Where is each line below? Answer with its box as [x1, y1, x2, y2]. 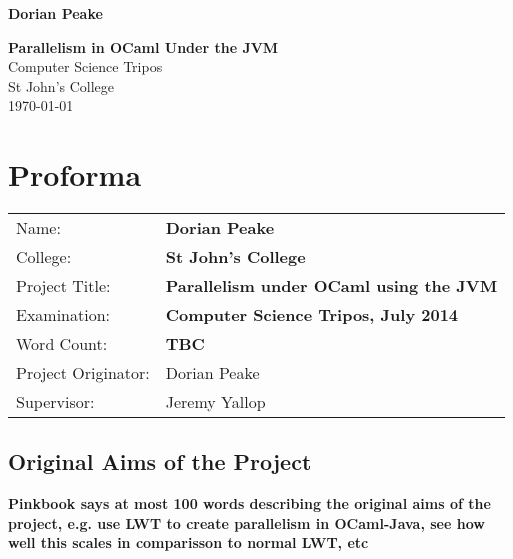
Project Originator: [16, 361, 150, 385]
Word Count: [16, 332, 108, 356]
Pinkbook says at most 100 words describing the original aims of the [8, 493, 491, 514]
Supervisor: [16, 390, 95, 414]
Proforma [8, 154, 142, 195]
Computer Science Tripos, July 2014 [165, 303, 459, 327]
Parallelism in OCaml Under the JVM [8, 36, 279, 57]
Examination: [16, 303, 111, 327]
